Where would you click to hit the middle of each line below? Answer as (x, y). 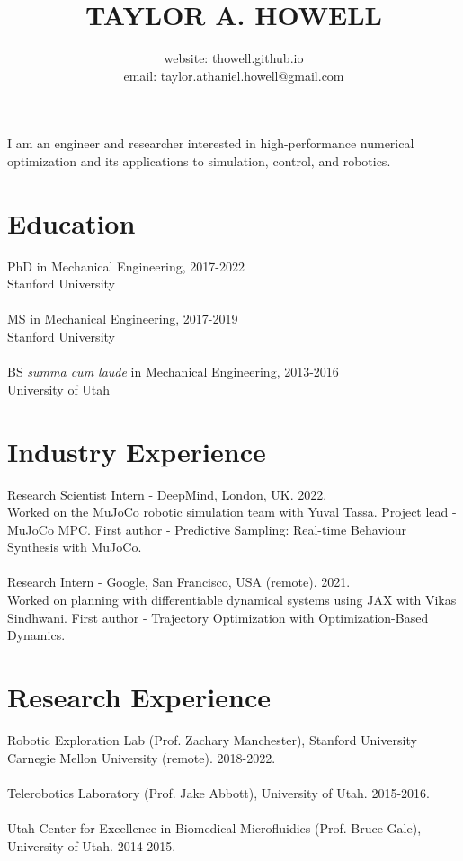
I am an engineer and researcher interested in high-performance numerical (211, 143)
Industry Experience (137, 451)
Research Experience (139, 697)
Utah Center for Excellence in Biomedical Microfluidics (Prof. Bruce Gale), (214, 827)
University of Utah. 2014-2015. (92, 845)
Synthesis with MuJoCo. (75, 547)
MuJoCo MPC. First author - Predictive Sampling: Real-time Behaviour (207, 529)
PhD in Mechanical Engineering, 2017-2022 (126, 266)
